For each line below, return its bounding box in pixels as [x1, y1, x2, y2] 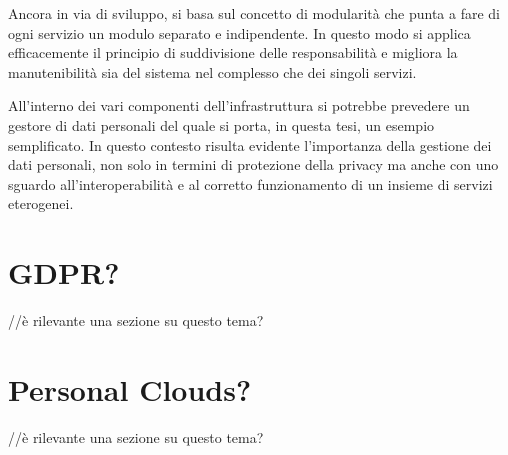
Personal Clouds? [8, 368, 252, 409]
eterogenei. [8, 193, 74, 214]
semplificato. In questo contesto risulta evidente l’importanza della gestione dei [8, 134, 492, 155]
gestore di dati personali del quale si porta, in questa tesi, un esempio [8, 114, 435, 135]
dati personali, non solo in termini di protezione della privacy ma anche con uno [8, 154, 499, 175]
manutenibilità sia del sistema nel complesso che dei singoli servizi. [8, 61, 417, 82]
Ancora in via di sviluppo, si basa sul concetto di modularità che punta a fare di [8, 3, 501, 23]
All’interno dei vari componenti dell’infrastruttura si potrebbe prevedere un [8, 95, 470, 116]
